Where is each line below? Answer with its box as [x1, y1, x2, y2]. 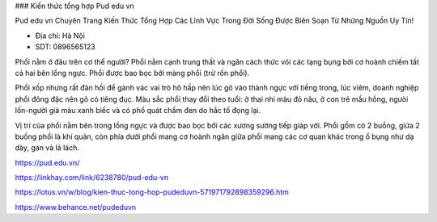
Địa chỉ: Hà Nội [35, 31, 85, 40]
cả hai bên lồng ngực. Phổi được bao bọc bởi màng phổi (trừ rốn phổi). [15, 68, 250, 77]
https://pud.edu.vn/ [15, 157, 80, 167]
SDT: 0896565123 [35, 42, 96, 52]
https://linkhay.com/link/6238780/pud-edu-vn [15, 173, 169, 182]
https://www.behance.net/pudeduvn [15, 202, 137, 212]
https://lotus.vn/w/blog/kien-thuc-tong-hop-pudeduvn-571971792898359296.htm [15, 187, 289, 197]
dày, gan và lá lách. [15, 143, 80, 153]
